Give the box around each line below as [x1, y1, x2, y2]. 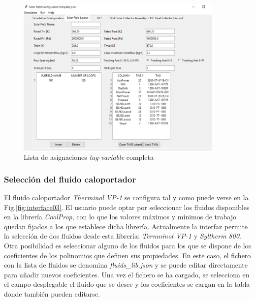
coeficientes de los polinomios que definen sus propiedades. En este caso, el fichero [4, 250, 251, 260]
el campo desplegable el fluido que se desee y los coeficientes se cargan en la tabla [4, 279, 250, 289]
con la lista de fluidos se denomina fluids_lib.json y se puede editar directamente [4, 260, 248, 270]
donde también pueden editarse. [4, 288, 100, 299]
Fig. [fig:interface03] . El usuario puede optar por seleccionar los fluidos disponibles [4, 202, 250, 212]
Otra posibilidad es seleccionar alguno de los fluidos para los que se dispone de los [4, 240, 252, 250]
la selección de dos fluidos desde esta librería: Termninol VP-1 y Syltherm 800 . [4, 231, 241, 241]
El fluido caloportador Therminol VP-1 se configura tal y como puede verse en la [4, 192, 249, 203]
